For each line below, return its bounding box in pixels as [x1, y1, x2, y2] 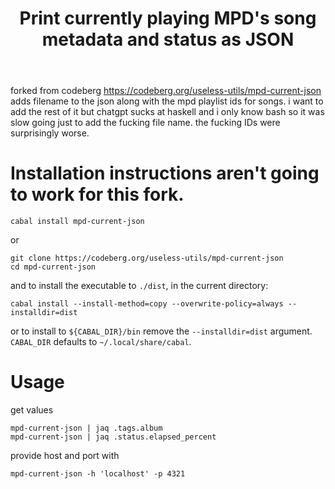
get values [10, 404, 54, 416]
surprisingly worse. [10, 127, 90, 139]
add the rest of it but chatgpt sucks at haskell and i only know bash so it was [10, 106, 325, 118]
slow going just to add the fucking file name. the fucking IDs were [10, 117, 281, 129]
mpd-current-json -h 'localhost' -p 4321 [10, 469, 186, 479]
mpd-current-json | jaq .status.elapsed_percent [10, 432, 217, 442]
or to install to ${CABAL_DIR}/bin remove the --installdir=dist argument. [10, 325, 313, 337]
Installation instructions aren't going [10, 162, 320, 185]
